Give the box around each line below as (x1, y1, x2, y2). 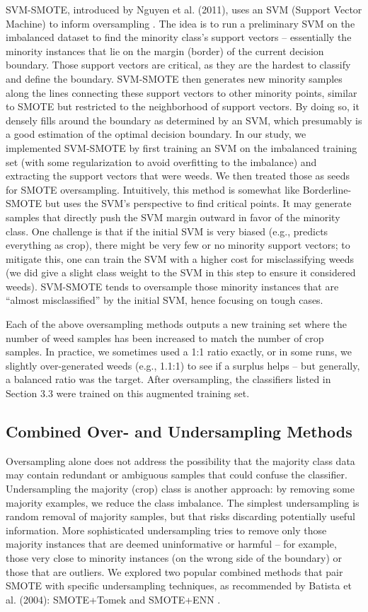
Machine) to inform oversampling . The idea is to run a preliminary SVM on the (6, 16, 355, 30)
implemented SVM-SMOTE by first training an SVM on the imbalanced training (6, 140, 357, 155)
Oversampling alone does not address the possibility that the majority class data (6, 453, 355, 468)
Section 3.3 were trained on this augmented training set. (6, 386, 250, 401)
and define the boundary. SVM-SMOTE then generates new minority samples (6, 71, 343, 86)
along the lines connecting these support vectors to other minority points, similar (6, 85, 357, 100)
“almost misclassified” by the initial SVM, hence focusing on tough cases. (6, 293, 323, 307)
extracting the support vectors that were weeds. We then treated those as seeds (6, 168, 350, 183)
